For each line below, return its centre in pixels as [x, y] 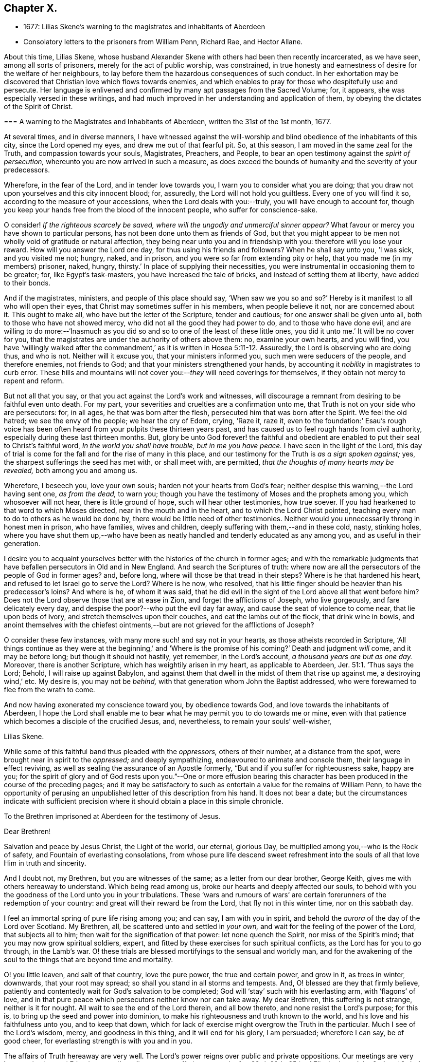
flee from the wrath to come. [50, 690]
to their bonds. [27, 283]
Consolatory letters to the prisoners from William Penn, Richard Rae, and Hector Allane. [163, 42]
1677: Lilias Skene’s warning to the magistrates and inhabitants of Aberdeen [144, 27]
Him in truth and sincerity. [45, 863]
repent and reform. [34, 381]
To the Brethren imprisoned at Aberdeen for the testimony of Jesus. [112, 816]
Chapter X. [31, 8]
